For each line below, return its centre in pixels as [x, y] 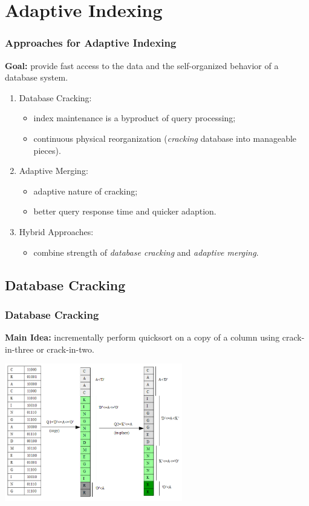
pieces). [47, 150]
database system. [37, 77]
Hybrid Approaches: [56, 231]
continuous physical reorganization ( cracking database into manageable [165, 138]
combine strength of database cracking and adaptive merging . [146, 252]
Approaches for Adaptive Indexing [91, 43]
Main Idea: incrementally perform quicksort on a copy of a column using [142, 337]
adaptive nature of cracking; [86, 191]
